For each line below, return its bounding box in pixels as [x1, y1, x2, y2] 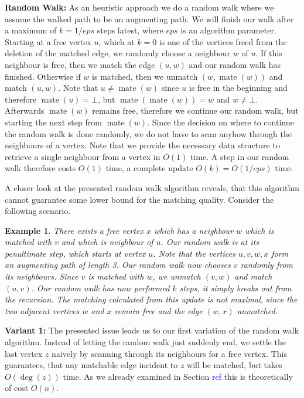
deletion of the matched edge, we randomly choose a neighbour [5, 47, 231, 59]
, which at [98, 35, 135, 47]
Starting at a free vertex [5, 35, 91, 47]
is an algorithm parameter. [180, 24, 276, 36]
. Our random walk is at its [160, 236, 259, 248]
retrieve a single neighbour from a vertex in [5, 150, 160, 162]
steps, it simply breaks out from [179, 281, 292, 294]
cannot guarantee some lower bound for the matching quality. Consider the [5, 193, 274, 205]
